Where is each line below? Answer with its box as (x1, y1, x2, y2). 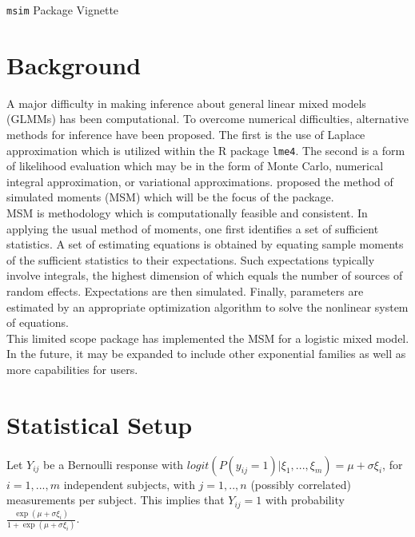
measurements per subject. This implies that (6, 491, 225, 508)
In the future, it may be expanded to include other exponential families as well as (6, 345, 406, 362)
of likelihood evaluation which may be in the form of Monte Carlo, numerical (6, 157, 384, 174)
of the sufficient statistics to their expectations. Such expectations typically (6, 251, 375, 268)
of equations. (6, 314, 69, 331)
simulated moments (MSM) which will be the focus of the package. (6, 189, 334, 205)
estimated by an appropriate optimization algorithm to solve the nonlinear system (6, 298, 409, 315)
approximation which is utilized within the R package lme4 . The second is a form (6, 141, 405, 158)
